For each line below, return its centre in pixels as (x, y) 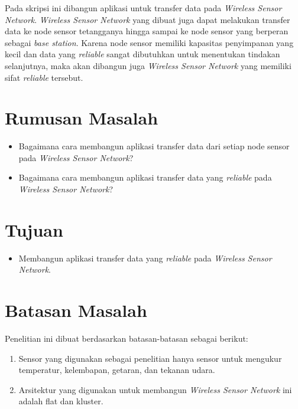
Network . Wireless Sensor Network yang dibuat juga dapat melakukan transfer (148, 19)
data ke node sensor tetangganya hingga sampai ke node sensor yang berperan (147, 31)
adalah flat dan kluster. (61, 401)
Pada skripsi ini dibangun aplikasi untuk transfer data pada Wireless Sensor (143, 8)
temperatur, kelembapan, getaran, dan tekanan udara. (117, 370)
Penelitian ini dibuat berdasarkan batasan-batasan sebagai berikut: (127, 338)
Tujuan (34, 229)
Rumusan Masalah (82, 118)
